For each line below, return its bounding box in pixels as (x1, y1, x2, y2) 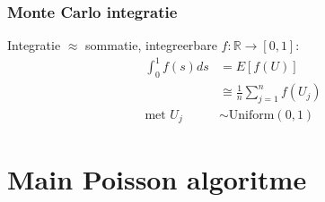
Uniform (228, 108, 275, 122)
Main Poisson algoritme (7, 160, 307, 197)
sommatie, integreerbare (85, 36, 217, 55)
